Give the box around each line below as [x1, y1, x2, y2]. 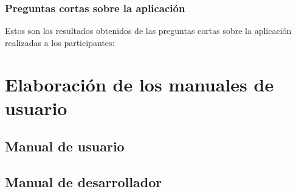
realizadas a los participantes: [5, 36, 115, 48]
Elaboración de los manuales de [5, 71, 274, 96]
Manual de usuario [5, 137, 125, 156]
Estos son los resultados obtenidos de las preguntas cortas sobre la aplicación [5, 24, 292, 37]
